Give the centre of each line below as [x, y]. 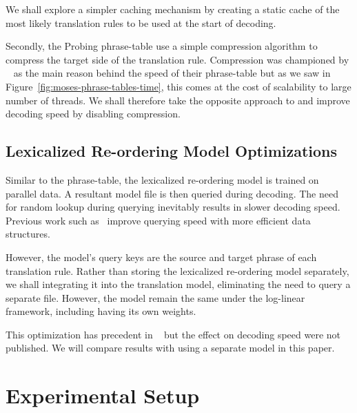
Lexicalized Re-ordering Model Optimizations [172, 151]
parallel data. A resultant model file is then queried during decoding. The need [172, 193]
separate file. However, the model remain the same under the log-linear [155, 297]
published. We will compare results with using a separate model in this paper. [170, 348]
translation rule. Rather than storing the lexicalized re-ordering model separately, [177, 270]
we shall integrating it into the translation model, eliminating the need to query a [178, 284]
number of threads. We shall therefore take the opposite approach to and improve [178, 100]
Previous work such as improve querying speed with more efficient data [158, 220]
